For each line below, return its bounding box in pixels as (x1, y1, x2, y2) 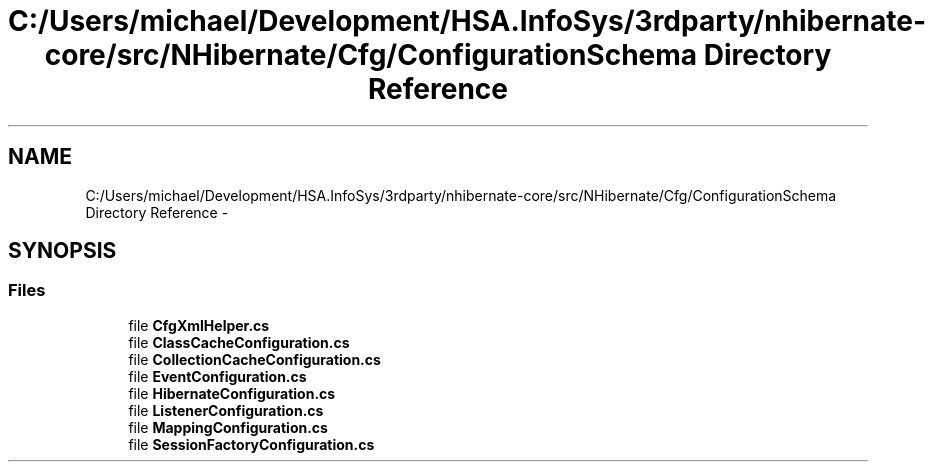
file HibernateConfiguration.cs (128, 384, 336, 402)
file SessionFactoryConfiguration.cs (128, 435, 375, 453)
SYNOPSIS (8, 238, 117, 264)
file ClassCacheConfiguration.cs (128, 333, 350, 351)
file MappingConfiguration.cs (128, 418, 328, 436)
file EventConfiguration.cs (128, 367, 307, 385)
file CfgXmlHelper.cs (128, 316, 270, 334)
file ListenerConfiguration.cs (128, 401, 324, 419)
